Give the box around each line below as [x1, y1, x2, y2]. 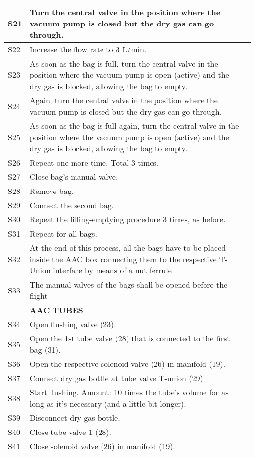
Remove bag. [29, 185, 74, 196]
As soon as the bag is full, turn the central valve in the [29, 58, 218, 69]
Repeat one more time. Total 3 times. [29, 157, 159, 168]
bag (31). [29, 344, 61, 355]
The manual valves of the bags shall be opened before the [29, 279, 228, 290]
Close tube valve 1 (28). [29, 426, 111, 437]
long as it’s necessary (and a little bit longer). [29, 398, 186, 409]
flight [29, 290, 48, 301]
